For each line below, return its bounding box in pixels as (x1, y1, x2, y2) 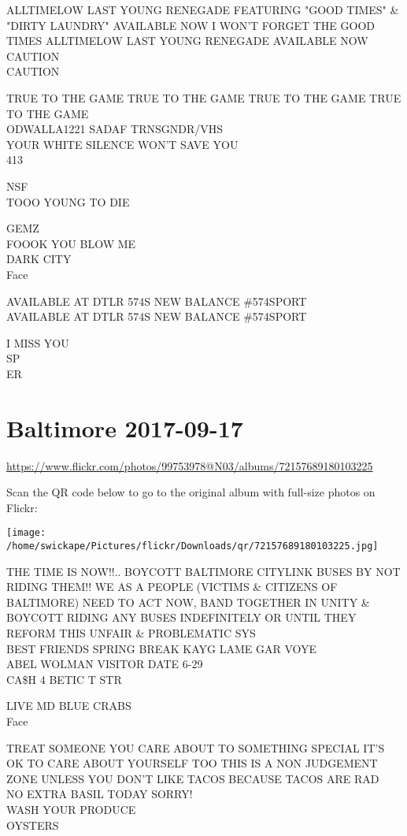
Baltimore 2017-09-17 (6, 411, 243, 444)
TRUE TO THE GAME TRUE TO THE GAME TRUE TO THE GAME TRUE (6, 89, 401, 106)
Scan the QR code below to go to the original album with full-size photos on (6, 484, 376, 500)
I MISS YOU (6, 334, 69, 351)
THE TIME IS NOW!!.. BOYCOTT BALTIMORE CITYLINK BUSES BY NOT (6, 563, 401, 579)
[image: (6, 527, 46, 539)
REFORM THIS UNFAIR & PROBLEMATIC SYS (6, 625, 256, 641)
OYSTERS (6, 816, 59, 833)
